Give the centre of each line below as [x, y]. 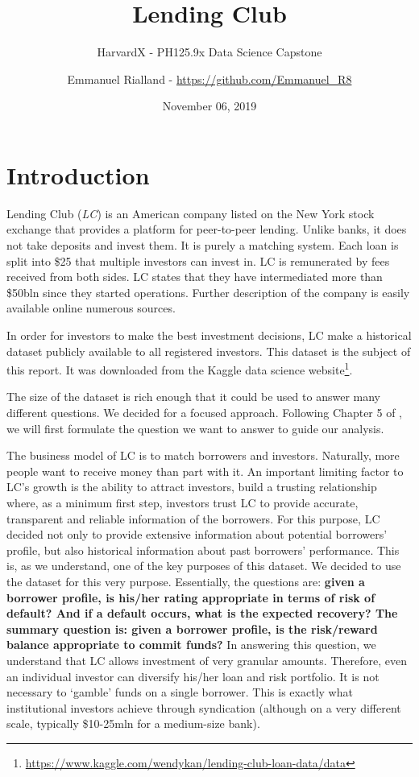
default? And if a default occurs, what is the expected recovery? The [202, 613]
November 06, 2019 [209, 106]
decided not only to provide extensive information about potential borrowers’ [197, 534]
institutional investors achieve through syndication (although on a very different [204, 707]
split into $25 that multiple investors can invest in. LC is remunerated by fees [198, 260]
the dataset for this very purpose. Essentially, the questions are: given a [186, 581]
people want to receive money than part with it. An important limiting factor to [205, 471]
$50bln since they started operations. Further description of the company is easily [208, 292]
